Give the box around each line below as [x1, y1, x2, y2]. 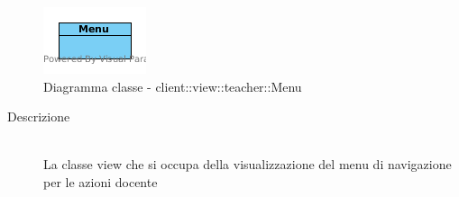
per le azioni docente [43, 172, 158, 191]
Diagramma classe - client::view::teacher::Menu [43, 76, 302, 95]
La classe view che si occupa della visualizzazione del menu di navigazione [43, 155, 452, 174]
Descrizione [7, 107, 70, 126]
